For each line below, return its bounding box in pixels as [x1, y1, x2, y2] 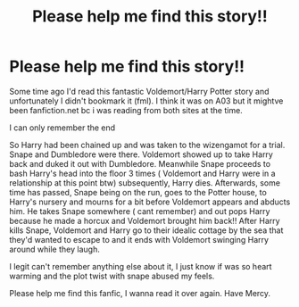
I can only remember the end [9, 122, 116, 133]
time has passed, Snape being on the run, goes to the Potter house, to [9, 187, 268, 197]
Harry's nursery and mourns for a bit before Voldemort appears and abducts [9, 196, 291, 207]
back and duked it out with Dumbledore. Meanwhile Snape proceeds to [9, 158, 270, 169]
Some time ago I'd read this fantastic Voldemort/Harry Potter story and [9, 86, 270, 96]
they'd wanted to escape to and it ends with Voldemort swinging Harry [9, 234, 270, 245]
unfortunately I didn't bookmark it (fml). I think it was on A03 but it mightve [9, 95, 284, 106]
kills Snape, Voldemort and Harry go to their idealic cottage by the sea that [9, 225, 284, 236]
